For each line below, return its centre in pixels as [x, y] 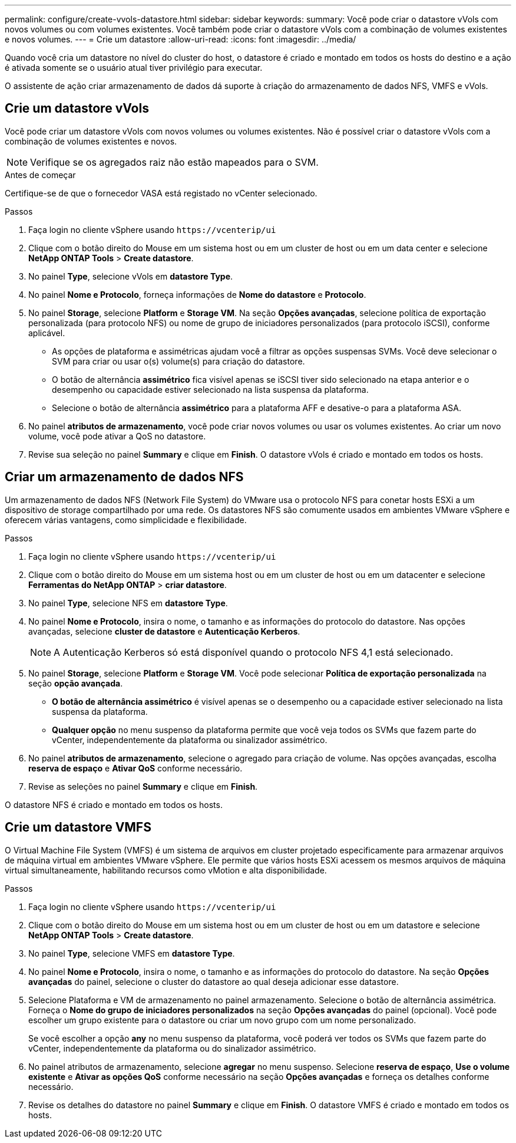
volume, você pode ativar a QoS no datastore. [117, 436]
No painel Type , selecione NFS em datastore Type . [128, 603]
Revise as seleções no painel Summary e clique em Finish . [143, 786]
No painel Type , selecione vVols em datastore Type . [131, 276]
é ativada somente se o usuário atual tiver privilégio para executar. [134, 68]
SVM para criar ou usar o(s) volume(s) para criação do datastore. [178, 361]
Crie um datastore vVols [77, 109]
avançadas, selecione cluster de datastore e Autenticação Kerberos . [164, 631]
